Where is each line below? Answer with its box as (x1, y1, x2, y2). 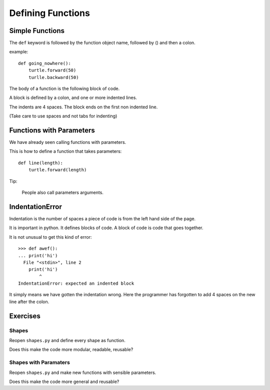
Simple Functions (9, 26, 65, 35)
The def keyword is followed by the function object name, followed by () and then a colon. (9, 40, 195, 46)
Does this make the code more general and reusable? (9, 379, 119, 385)
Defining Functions (9, 7, 90, 18)
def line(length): (18, 160, 63, 166)
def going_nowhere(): (18, 60, 71, 66)
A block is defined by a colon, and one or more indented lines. (9, 95, 137, 101)
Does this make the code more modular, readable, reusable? (9, 347, 133, 353)
